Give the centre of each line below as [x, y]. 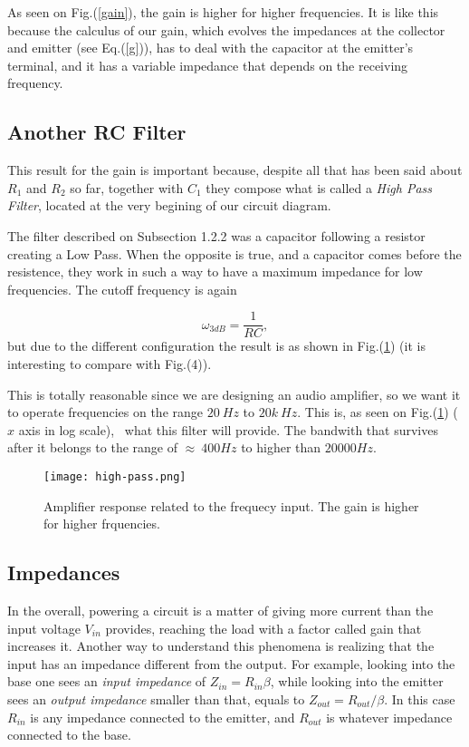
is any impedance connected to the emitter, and [163, 717]
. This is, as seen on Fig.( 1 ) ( [378, 412]
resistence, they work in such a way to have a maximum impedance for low [215, 272]
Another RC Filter [97, 132]
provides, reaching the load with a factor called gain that [263, 628]
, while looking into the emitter [357, 681]
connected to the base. [69, 735]
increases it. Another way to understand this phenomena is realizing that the [221, 646]
